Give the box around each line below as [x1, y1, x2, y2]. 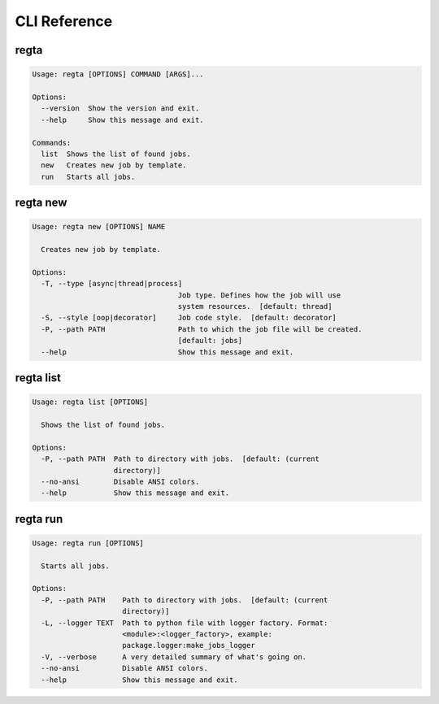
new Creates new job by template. [41, 161, 187, 170]
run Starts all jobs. [41, 172, 136, 181]
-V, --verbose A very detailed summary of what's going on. [41, 652, 307, 662]
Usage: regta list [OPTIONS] [32, 398, 149, 406]
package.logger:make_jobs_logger [122, 641, 255, 650]
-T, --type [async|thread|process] [41, 279, 183, 289]
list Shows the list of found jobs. [41, 149, 191, 159]
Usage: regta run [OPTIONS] [32, 538, 144, 548]
